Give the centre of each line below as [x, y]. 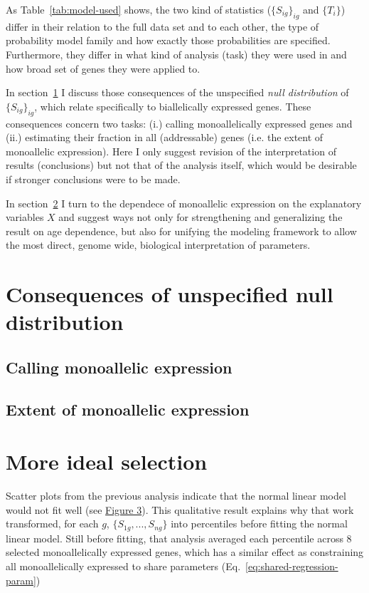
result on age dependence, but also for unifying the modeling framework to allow [181, 231]
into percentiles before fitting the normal [259, 524]
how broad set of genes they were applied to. [103, 68]
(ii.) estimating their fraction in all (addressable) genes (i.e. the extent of [165, 137]
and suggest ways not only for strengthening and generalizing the [200, 217]
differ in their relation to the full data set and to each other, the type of [162, 26]
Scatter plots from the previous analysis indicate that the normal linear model [176, 496]
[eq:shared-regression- [292, 566]
